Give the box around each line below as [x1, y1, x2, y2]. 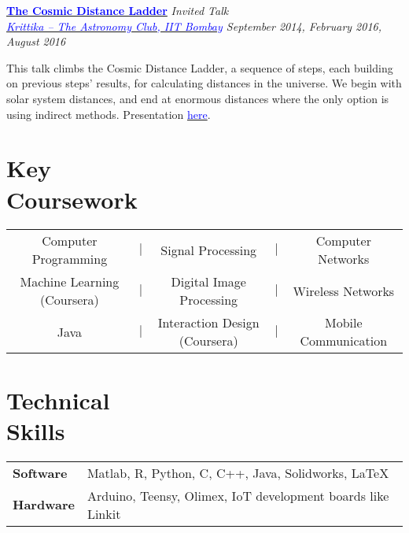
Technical [6, 383, 110, 416]
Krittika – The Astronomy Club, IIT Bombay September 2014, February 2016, [6, 17, 382, 34]
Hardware [13, 495, 75, 514]
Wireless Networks [293, 281, 395, 300]
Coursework [6, 183, 138, 215]
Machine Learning [20, 272, 120, 291]
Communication [300, 331, 388, 350]
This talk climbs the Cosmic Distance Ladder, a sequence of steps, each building [6, 59, 393, 76]
